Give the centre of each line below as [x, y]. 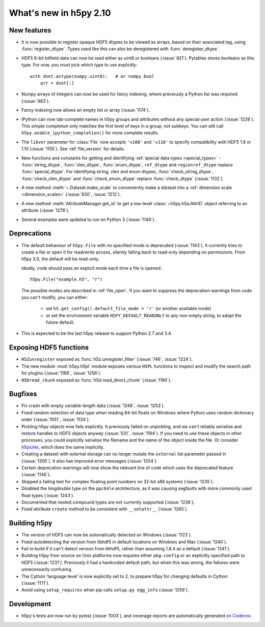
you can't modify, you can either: [55, 297]
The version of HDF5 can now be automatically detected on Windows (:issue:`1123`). [107, 535]
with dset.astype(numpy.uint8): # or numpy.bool [92, 76]
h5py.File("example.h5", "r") [66, 280]
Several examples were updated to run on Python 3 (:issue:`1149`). [88, 219]
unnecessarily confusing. [47, 569]
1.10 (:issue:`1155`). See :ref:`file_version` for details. [73, 149]
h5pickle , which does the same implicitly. [63, 447]
